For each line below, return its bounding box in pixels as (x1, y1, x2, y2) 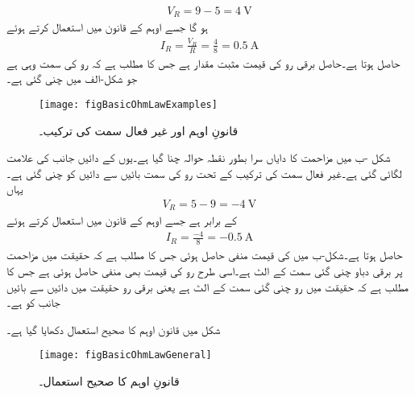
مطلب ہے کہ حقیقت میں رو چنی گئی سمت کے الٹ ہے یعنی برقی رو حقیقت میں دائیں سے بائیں (6, 278, 409, 295)
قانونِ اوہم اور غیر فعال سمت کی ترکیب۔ (39, 122, 239, 138)
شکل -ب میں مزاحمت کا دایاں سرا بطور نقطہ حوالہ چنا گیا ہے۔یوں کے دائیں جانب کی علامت (6, 149, 391, 166)
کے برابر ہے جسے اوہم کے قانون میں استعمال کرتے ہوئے (6, 212, 237, 229)
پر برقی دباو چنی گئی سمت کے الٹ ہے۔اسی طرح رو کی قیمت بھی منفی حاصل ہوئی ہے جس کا (6, 262, 403, 278)
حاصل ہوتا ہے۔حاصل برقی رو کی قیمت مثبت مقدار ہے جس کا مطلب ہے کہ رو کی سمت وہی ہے (6, 54, 400, 71)
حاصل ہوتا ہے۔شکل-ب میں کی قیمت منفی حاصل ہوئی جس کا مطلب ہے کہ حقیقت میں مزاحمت (6, 246, 403, 263)
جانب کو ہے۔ (6, 294, 60, 311)
